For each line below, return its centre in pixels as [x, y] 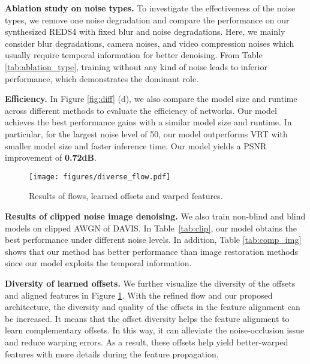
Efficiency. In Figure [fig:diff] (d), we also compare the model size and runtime [151, 99]
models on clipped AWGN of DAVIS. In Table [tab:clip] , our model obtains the [151, 228]
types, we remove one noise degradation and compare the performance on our [147, 19]
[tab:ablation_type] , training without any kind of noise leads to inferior [136, 66]
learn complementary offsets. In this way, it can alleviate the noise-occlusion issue [155, 330]
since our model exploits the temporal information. [98, 263]
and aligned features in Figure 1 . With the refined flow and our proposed [139, 295]
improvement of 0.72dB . [51, 157]
